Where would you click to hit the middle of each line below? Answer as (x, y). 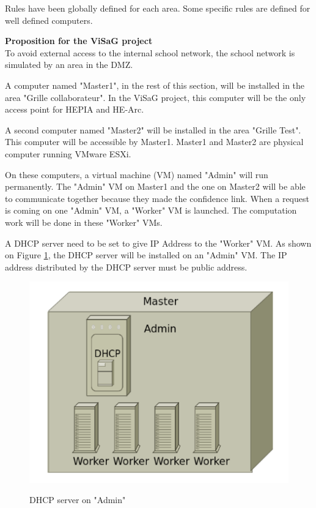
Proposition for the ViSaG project (79, 41)
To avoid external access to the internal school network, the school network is (150, 52)
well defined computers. (49, 20)
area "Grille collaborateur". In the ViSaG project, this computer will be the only (156, 97)
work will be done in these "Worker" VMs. (84, 222)
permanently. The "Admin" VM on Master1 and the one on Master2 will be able (155, 186)
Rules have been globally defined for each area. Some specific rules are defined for (158, 8)
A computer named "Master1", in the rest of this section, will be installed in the (155, 85)
